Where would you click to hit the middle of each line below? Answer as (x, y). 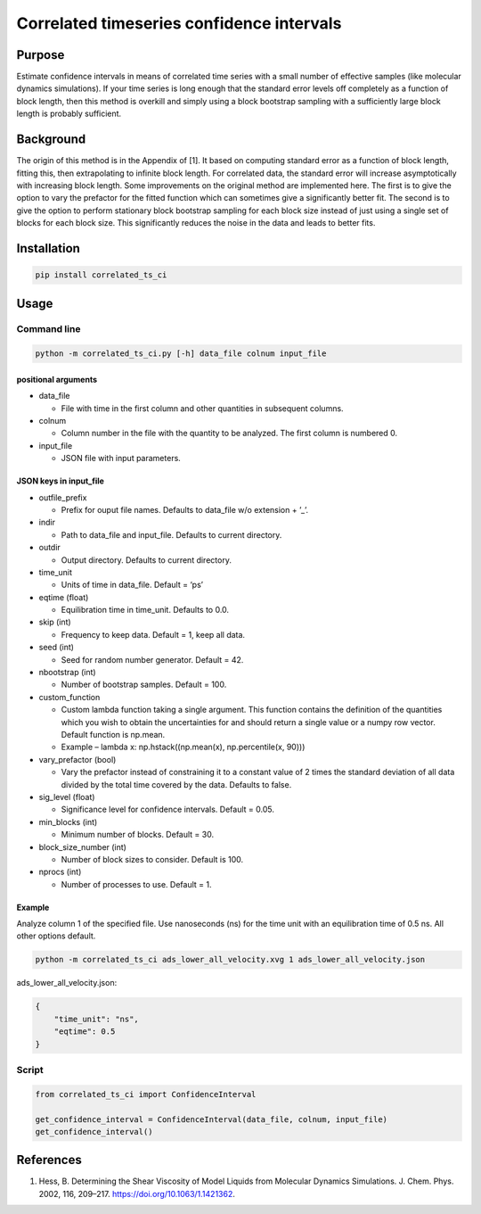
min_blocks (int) (68, 822)
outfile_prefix (63, 497)
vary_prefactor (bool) (77, 759)
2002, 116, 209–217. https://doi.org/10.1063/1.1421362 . (137, 1193)
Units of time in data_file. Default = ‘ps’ (132, 585)
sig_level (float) (67, 797)
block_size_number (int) (82, 846)
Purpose (41, 55)
